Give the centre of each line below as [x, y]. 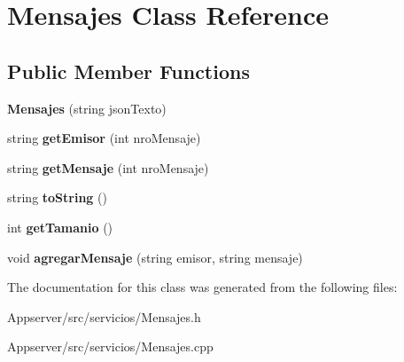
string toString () [57, 197]
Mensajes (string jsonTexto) [87, 108]
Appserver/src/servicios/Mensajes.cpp [110, 346]
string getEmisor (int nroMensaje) [104, 138]
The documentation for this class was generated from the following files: [202, 287]
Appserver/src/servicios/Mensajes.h [104, 316]
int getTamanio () [60, 227]
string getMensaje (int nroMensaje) [108, 167]
